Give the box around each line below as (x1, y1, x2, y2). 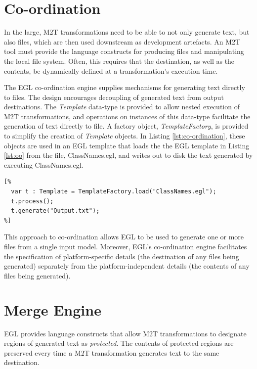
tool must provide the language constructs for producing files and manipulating (4, 46, 244, 56)
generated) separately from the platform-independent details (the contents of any (4, 261, 250, 271)
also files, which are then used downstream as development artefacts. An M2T (4, 36, 241, 46)
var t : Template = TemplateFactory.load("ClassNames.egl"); (11, 188, 216, 195)
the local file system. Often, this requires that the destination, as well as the (4, 55, 235, 66)
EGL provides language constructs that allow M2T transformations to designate (4, 328, 247, 338)
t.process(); (11, 197, 54, 205)
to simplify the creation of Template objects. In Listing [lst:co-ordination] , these (4, 131, 245, 141)
